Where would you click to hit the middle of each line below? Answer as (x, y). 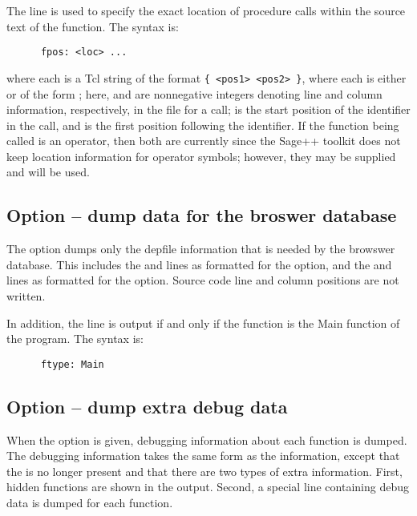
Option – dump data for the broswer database (202, 215)
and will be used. (48, 172)
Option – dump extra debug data (147, 406)
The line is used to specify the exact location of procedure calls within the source (206, 10)
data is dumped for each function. (90, 503)
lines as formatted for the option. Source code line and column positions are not (203, 280)
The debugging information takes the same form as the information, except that (203, 456)
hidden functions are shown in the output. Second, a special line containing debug (208, 487)
